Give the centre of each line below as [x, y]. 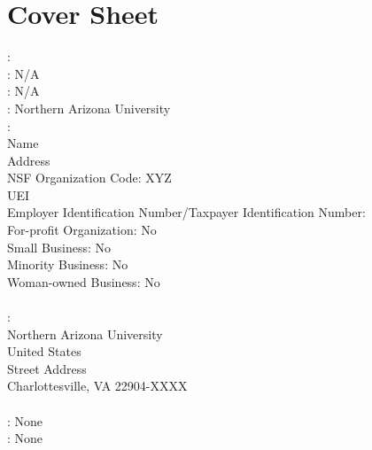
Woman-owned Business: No [84, 281]
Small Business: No [59, 247]
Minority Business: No [68, 264]
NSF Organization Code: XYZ [89, 178]
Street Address [47, 368]
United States [44, 351]
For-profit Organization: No [82, 230]
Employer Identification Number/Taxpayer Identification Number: [186, 212]
